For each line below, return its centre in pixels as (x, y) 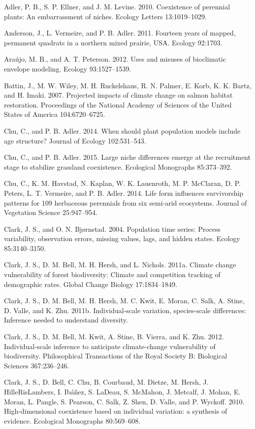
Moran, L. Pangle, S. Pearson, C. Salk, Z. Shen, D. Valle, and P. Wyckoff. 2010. (124, 401)
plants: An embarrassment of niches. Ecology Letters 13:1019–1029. (105, 16)
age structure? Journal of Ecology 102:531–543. (75, 140)
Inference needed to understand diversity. (66, 320)
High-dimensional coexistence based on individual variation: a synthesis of (116, 411)
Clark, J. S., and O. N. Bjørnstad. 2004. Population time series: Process (112, 229)
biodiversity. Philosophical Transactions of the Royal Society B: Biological (116, 356)
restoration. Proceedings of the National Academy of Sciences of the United (118, 104)
